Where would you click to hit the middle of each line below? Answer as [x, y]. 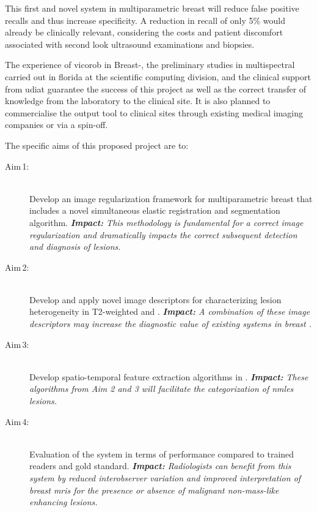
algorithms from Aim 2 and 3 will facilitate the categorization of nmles [162, 389]
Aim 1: [17, 166]
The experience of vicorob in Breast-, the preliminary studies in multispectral [150, 65]
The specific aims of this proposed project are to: [97, 145]
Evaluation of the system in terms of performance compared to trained [162, 454]
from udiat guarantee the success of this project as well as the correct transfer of [156, 88]
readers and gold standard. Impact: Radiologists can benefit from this [160, 466]
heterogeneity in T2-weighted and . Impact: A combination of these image [170, 311]
